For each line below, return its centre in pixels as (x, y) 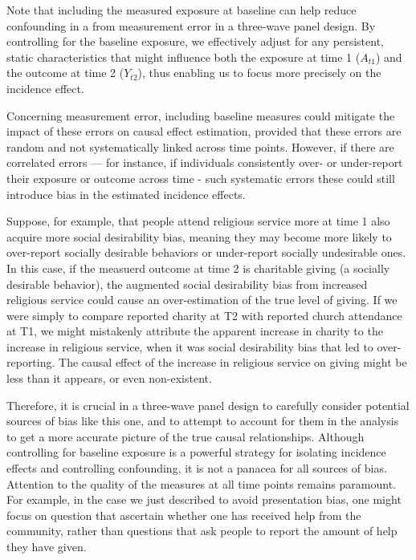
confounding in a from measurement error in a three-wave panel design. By (191, 25)
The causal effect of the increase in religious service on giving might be (233, 362)
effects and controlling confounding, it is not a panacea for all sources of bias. (197, 468)
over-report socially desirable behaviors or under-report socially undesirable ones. (206, 252)
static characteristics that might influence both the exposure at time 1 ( (184, 57)
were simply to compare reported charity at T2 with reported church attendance (204, 315)
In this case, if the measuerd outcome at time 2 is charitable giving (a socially (198, 268)
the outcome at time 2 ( (65, 73)
